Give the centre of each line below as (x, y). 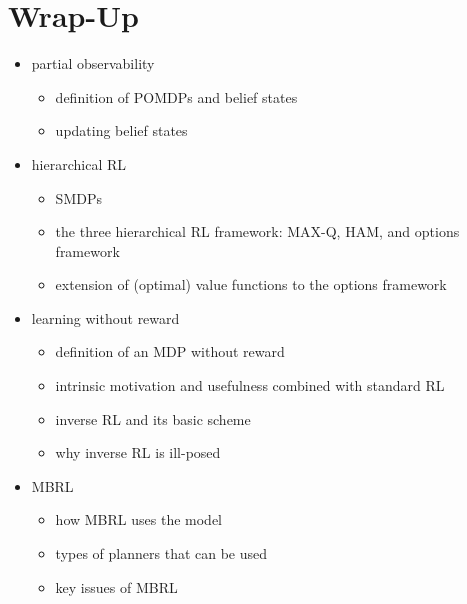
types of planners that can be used (161, 553)
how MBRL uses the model (138, 519)
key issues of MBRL (116, 586)
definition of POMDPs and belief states (176, 96)
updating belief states (121, 130)
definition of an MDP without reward (170, 351)
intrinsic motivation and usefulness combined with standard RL (250, 385)
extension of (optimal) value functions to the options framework (251, 284)
